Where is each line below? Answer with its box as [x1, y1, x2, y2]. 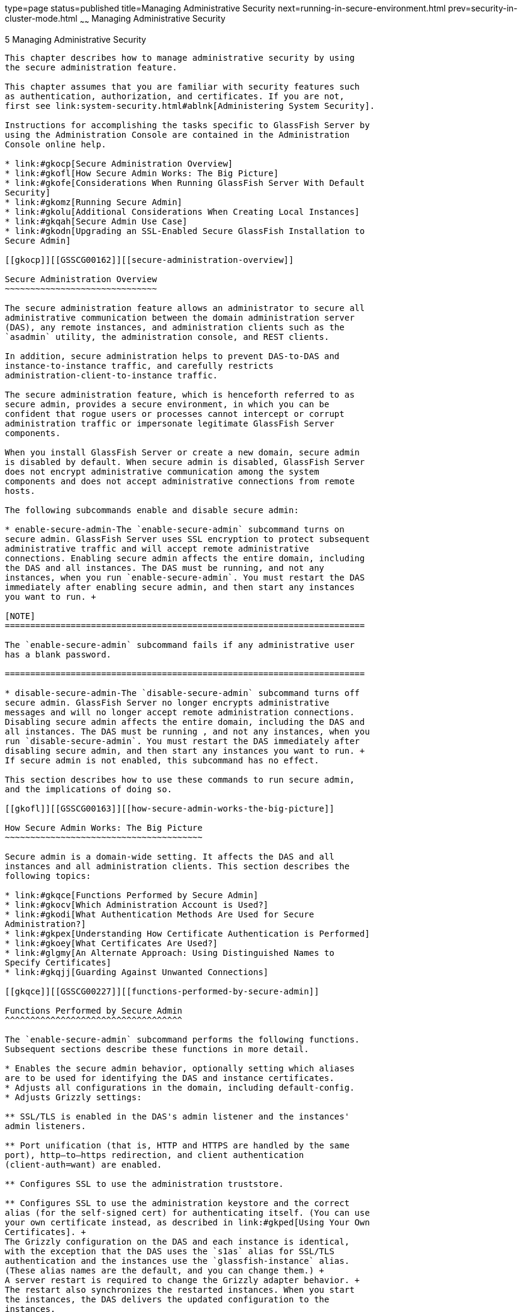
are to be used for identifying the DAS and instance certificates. [5, 1073, 334, 1083]
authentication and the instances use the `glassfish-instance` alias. [5, 1255, 350, 1266]
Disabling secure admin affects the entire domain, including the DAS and [5, 716, 365, 727]
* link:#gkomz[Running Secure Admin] [5, 197, 183, 207]
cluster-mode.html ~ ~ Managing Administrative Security [5, 13, 226, 26]
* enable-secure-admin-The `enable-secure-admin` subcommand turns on [5, 524, 345, 534]
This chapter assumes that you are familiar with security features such [5, 81, 360, 91]
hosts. [5, 485, 35, 496]
